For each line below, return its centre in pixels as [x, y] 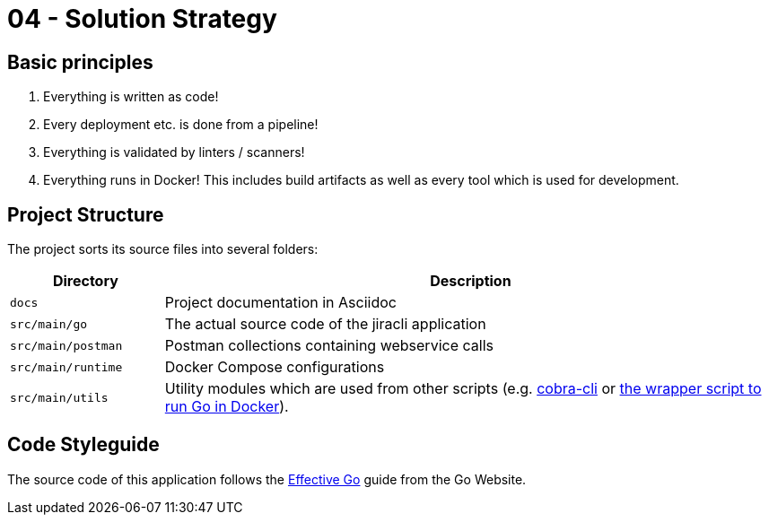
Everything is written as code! [131, 97]
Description [471, 281]
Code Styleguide [83, 445]
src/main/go [49, 324]
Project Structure [86, 214]
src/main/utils [59, 397]
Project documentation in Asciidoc [280, 303]
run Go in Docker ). [227, 407]
